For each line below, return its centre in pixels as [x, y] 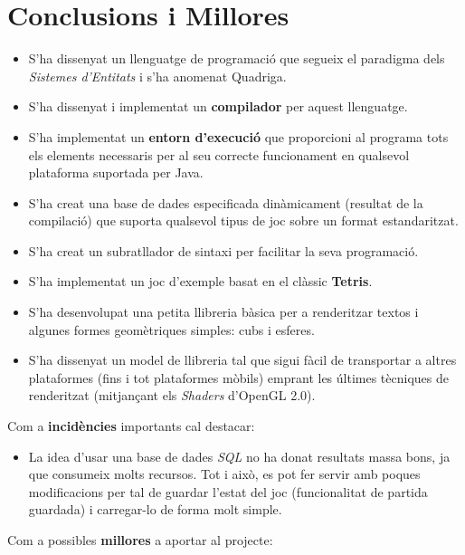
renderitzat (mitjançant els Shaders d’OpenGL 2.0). [172, 395]
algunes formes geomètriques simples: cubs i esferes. [171, 329]
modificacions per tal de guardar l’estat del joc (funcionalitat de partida [228, 491]
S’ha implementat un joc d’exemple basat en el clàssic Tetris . [200, 281]
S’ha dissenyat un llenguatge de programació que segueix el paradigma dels [237, 58]
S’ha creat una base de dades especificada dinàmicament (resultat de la [226, 202]
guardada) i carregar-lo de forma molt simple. [155, 509]
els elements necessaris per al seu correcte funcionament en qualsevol [219, 154]
